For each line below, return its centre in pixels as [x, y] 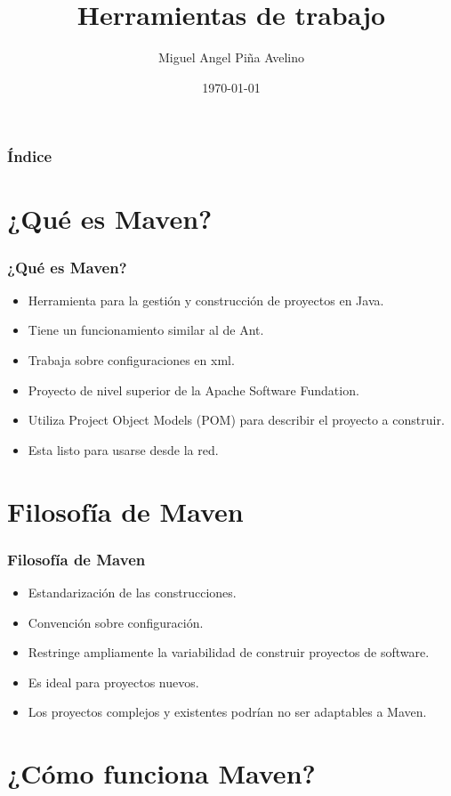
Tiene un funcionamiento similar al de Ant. [146, 330]
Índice [30, 156]
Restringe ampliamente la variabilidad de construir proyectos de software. [229, 652]
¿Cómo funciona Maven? [161, 773]
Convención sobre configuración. [116, 622]
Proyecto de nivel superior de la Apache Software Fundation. [193, 390]
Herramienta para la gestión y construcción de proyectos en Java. [206, 300]
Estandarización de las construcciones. [132, 592]
